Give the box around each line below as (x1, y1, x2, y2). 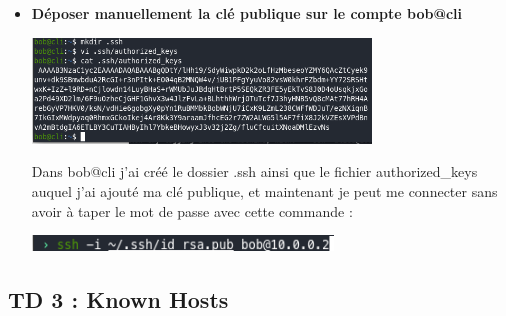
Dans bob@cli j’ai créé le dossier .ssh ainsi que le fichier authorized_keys (31, 161, 478, 182)
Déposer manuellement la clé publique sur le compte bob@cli (31, 3, 463, 23)
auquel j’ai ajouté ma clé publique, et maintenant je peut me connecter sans (31, 180, 498, 201)
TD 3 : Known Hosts (8, 283, 229, 314)
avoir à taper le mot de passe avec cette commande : (31, 200, 353, 221)
